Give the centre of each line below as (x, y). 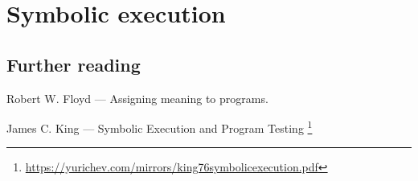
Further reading (74, 64)
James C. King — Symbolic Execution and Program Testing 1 (160, 127)
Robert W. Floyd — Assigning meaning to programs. (137, 98)
